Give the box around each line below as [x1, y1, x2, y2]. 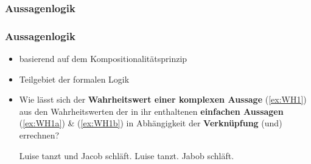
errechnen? [19, 129, 60, 142]
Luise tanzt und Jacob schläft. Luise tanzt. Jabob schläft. [19, 149, 234, 162]
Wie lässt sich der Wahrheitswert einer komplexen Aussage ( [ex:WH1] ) [19, 93, 307, 106]
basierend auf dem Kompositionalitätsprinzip [19, 52, 187, 65]
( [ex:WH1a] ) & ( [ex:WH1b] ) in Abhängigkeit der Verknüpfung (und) [19, 117, 282, 129]
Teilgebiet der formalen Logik [19, 72, 130, 85]
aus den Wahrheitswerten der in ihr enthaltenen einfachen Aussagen [19, 104, 284, 117]
